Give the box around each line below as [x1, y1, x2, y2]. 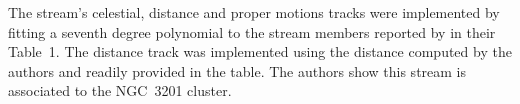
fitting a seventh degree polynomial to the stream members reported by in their [8, 21, 496, 42]
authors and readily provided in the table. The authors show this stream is [8, 60, 467, 81]
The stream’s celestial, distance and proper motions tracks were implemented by [8, 2, 500, 22]
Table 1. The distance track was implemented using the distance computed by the [8, 41, 512, 62]
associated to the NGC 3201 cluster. [8, 80, 232, 101]
